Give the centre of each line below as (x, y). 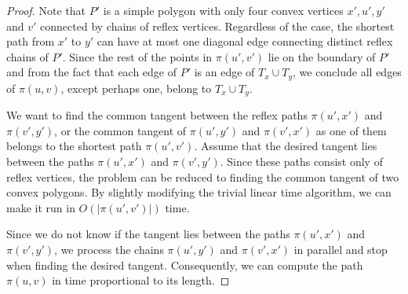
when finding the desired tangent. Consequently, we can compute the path (185, 265)
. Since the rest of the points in (137, 56)
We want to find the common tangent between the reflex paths (157, 115)
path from (31, 41)
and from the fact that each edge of (92, 72)
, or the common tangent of (120, 130)
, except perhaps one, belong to (136, 88)
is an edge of (224, 72)
